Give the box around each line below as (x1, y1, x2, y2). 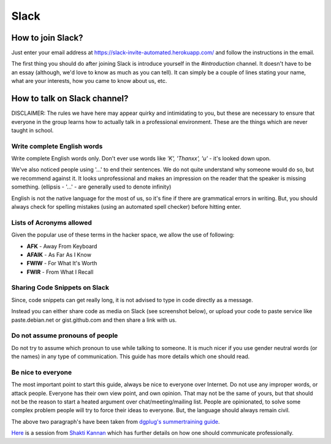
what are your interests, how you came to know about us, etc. (11, 77, 167, 85)
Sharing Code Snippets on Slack (11, 283, 110, 292)
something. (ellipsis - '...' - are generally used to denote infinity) (11, 183, 172, 190)
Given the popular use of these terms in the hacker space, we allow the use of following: (11, 231, 235, 239)
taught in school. (11, 127, 54, 134)
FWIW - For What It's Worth (26, 260, 97, 267)
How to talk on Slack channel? (11, 93, 129, 104)
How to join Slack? (11, 33, 83, 43)
